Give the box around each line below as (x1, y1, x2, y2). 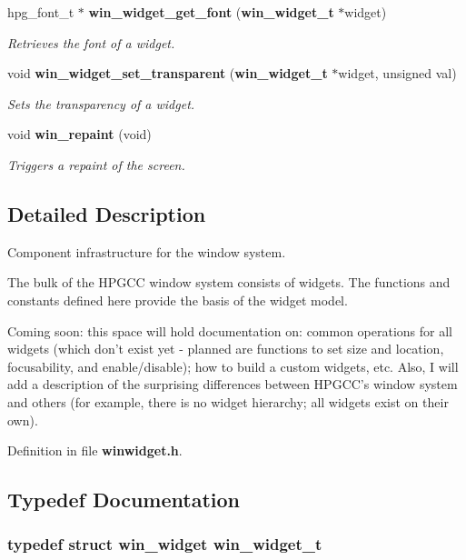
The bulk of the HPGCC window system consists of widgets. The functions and (7, 273, 451, 292)
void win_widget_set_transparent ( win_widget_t (7, 64, 328, 83)
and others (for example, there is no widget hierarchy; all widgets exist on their (7, 392, 449, 411)
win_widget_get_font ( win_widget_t (88, 3, 334, 21)
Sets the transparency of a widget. (7, 94, 195, 113)
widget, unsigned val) (338, 64, 457, 83)
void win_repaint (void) (7, 125, 152, 144)
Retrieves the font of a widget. (7, 33, 175, 52)
